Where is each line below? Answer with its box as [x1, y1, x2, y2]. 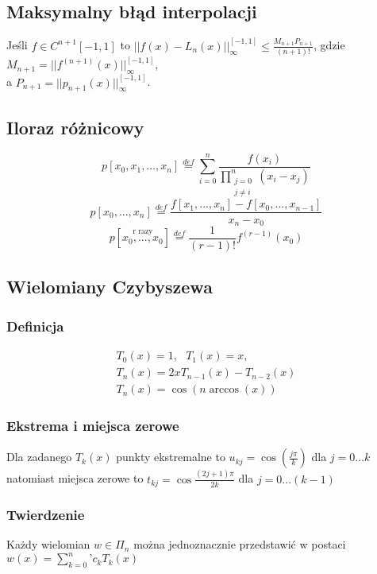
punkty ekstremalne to [116, 448, 225, 465]
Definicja [6, 316, 64, 335]
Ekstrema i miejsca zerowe [6, 416, 179, 436]
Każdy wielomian [6, 536, 90, 553]
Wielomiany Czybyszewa [6, 274, 213, 299]
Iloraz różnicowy [6, 114, 144, 139]
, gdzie [314, 37, 345, 53]
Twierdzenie [6, 505, 85, 525]
